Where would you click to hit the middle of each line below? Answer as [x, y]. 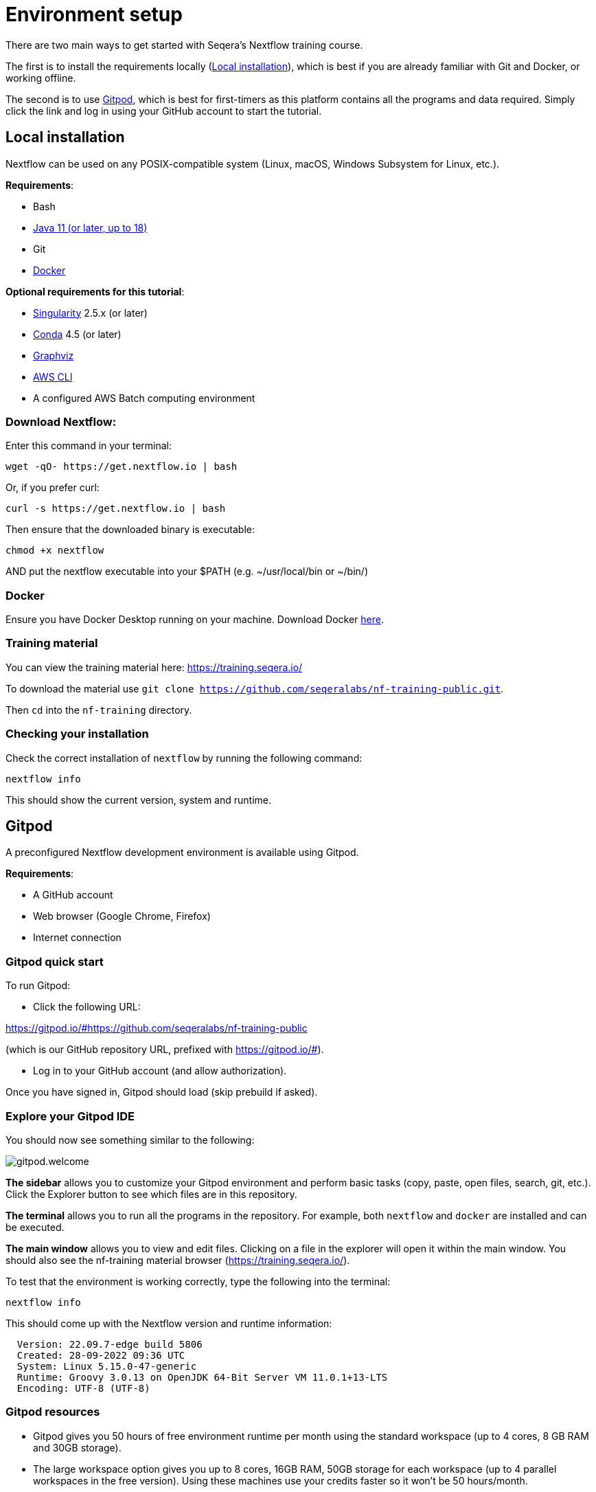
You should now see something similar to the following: [130, 1140]
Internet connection [77, 938]
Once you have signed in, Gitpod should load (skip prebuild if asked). [162, 1092]
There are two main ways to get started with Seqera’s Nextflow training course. [184, 45]
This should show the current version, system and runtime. [138, 800]
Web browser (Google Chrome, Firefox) [122, 916]
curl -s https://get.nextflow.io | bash [116, 509]
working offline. [41, 78]
